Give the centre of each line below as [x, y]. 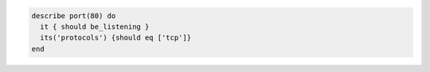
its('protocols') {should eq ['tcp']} [115, 38]
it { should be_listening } [95, 27]
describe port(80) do [74, 15]
